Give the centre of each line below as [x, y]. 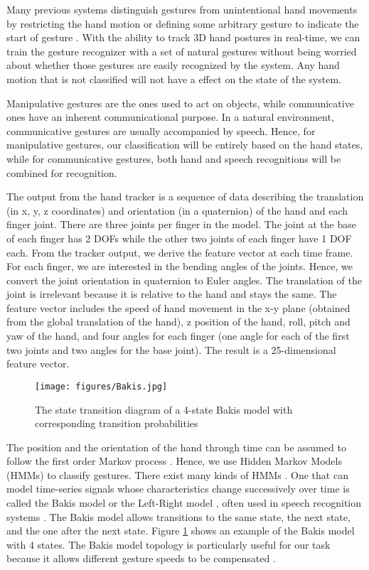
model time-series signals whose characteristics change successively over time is [178, 489]
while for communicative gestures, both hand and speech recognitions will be [174, 158]
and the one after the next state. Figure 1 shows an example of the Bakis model [181, 531]
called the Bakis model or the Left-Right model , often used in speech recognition [184, 503]
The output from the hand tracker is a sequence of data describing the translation [185, 197]
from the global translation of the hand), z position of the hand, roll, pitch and [178, 322]
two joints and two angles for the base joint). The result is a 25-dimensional [171, 349]
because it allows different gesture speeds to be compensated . [141, 558]
